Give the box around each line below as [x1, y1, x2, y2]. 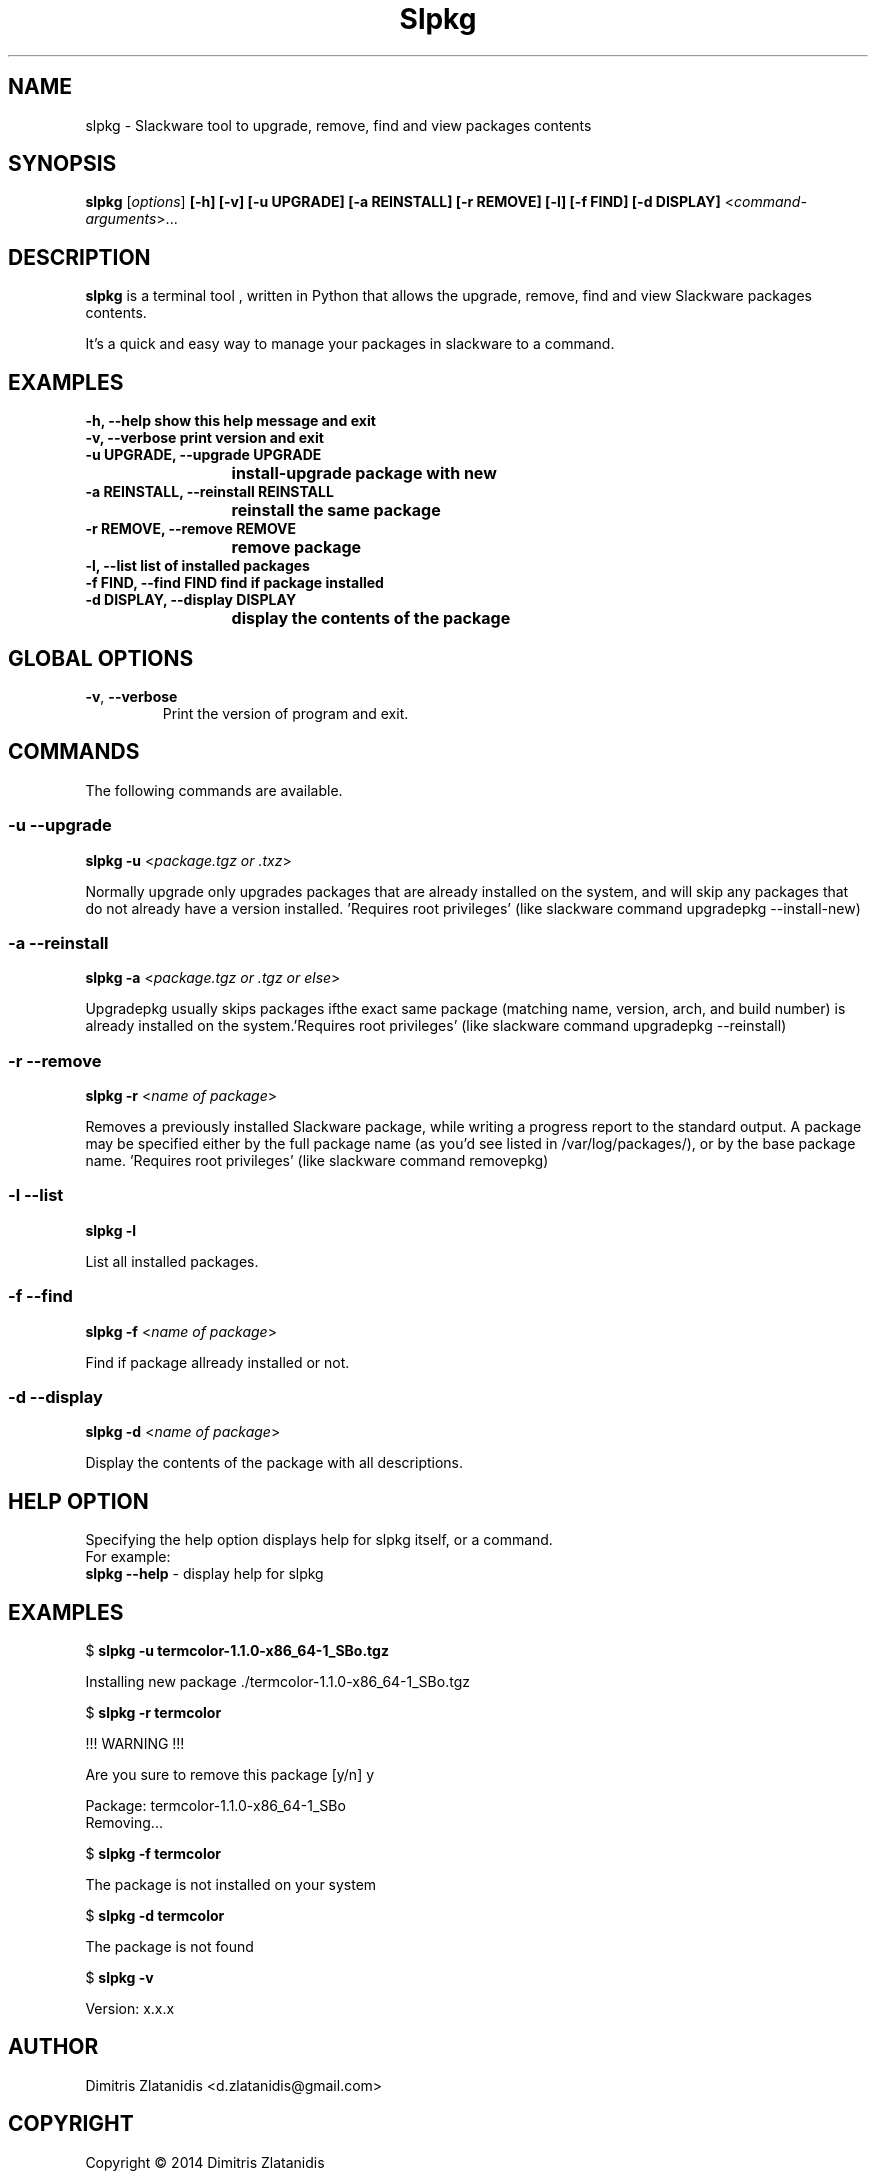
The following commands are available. [85, 781, 343, 799]
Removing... [85, 1814, 163, 1831]
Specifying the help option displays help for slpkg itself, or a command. [85, 1531, 553, 1549]
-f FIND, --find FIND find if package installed [85, 574, 384, 592]
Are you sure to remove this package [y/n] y [85, 1766, 375, 1783]
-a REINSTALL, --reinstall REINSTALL [85, 483, 334, 501]
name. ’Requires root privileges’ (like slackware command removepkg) [85, 1152, 549, 1170]
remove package [231, 537, 362, 558]
